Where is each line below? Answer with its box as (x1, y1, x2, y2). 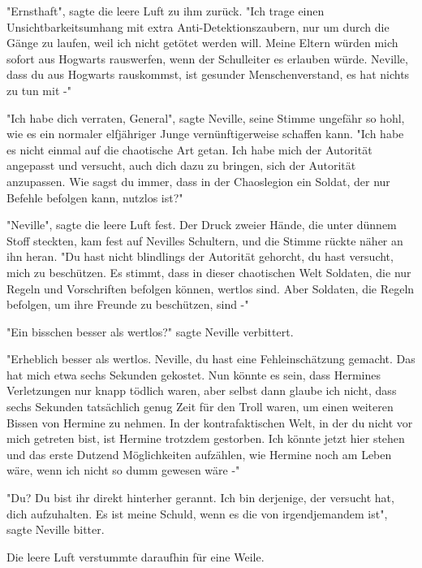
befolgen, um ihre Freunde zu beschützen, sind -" (6, 296, 249, 313)
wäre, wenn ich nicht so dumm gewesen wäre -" (6, 462, 240, 479)
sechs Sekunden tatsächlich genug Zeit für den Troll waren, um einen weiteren (6, 398, 394, 415)
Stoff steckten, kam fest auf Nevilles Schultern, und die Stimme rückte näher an (6, 232, 403, 249)
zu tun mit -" (6, 81, 71, 98)
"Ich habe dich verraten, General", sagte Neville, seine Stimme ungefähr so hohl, (6, 109, 405, 126)
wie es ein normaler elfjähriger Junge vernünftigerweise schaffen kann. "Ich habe (6, 125, 404, 142)
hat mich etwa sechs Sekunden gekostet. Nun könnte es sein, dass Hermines (6, 366, 381, 383)
